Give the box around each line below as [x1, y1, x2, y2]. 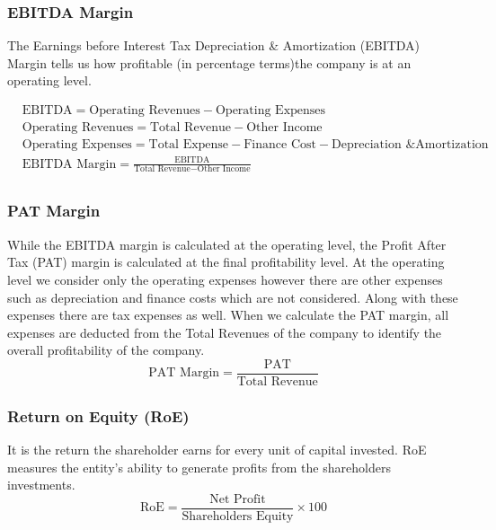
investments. [7, 475, 75, 494]
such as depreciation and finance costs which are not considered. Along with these [7, 287, 458, 306]
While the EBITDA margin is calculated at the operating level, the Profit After [7, 234, 447, 253]
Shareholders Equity [182, 510, 294, 523]
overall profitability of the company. [7, 340, 205, 359]
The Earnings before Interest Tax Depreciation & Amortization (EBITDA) [7, 36, 421, 55]
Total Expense [148, 138, 229, 152]
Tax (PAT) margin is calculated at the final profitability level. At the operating [7, 252, 445, 271]
